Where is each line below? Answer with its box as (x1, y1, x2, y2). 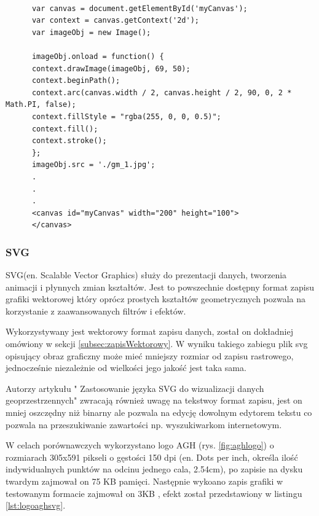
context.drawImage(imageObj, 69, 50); (31, 64, 191, 73)
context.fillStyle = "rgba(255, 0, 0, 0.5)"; (31, 112, 221, 121)
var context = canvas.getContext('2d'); (31, 16, 199, 25)
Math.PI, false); (6, 100, 76, 109)
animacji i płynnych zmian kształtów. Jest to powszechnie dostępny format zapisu (6, 280, 314, 293)
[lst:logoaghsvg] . (6, 499, 66, 512)
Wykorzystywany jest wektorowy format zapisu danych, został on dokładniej (6, 325, 293, 338)
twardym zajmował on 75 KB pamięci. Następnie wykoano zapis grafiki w (6, 475, 283, 487)
